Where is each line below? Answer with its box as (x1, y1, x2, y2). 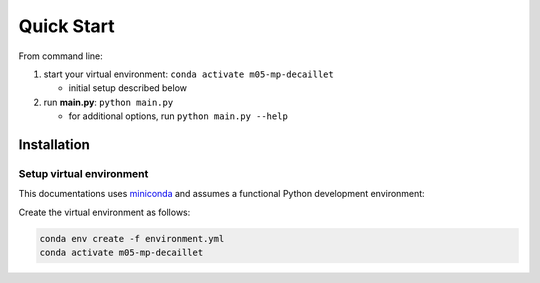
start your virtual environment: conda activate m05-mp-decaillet (43, 68, 334, 80)
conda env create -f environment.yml (39, 233, 225, 244)
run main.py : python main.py (43, 96, 174, 108)
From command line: (18, 50, 104, 62)
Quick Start (18, 15, 115, 37)
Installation (18, 136, 90, 153)
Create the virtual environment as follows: (18, 206, 191, 218)
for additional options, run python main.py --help (68, 110, 289, 122)
